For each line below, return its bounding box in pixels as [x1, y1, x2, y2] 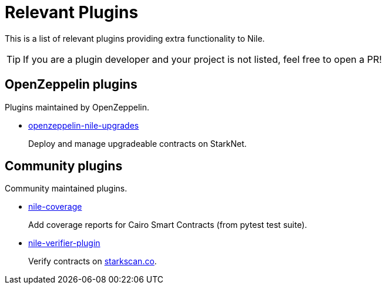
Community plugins [5, 159, 123, 174]
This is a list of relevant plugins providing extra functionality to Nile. [5, 33, 265, 43]
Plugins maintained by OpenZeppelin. [5, 102, 149, 112]
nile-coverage [28, 201, 82, 212]
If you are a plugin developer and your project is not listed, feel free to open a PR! [23, 53, 382, 65]
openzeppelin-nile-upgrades [28, 120, 139, 130]
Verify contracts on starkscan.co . [28, 256, 157, 267]
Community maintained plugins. [5, 183, 127, 194]
